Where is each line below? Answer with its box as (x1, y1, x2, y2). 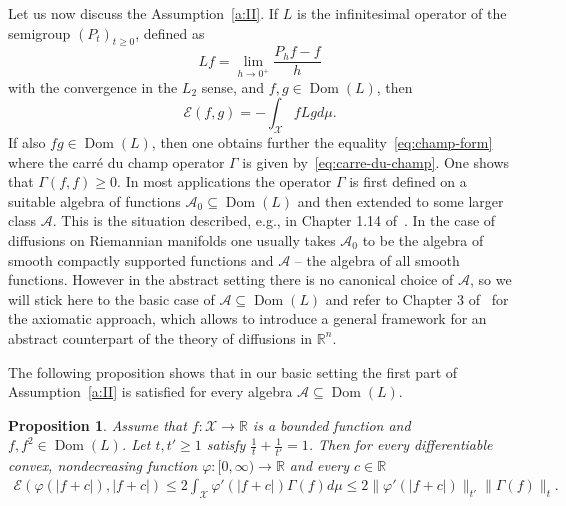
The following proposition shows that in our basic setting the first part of (8, 361, 458, 382)
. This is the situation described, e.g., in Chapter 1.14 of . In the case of (52, 210, 496, 231)
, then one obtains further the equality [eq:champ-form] (151, 132, 493, 153)
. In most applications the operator (117, 171, 332, 192)
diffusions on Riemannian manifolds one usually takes (8, 230, 336, 250)
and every (289, 454, 350, 475)
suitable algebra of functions (8, 190, 181, 211)
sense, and (201, 76, 265, 97)
